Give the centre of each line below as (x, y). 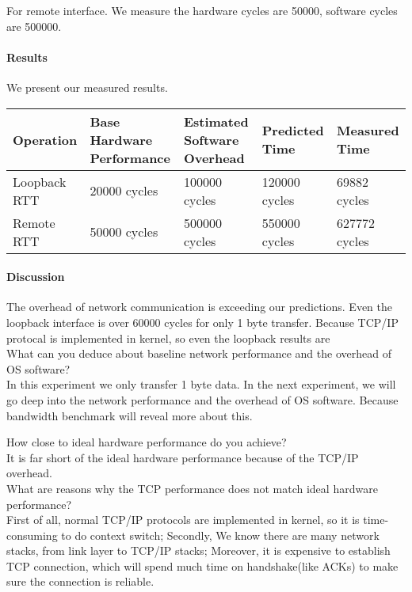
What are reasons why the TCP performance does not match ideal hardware (192, 488)
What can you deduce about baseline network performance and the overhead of (199, 353)
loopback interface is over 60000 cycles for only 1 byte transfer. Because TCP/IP (202, 322)
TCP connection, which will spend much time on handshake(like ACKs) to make (202, 565)
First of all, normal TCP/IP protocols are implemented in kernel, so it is (183, 520)
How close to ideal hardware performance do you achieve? (147, 442)
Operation (45, 139)
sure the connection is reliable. (80, 581)
